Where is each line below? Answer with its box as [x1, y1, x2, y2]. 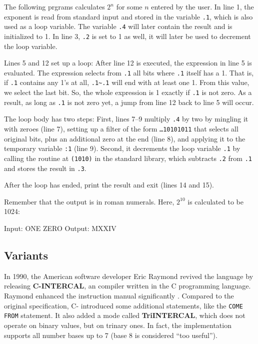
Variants [4, 247, 48, 263]
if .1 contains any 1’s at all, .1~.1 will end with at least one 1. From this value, [4, 77, 249, 87]
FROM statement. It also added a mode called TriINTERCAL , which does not [4, 310, 245, 320]
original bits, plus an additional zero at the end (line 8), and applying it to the [4, 133, 245, 143]
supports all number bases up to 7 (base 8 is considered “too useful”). [4, 329, 217, 340]
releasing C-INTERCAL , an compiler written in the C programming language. [4, 280, 251, 291]
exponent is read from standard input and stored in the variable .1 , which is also [4, 11, 253, 21]
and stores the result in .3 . [4, 162, 86, 173]
